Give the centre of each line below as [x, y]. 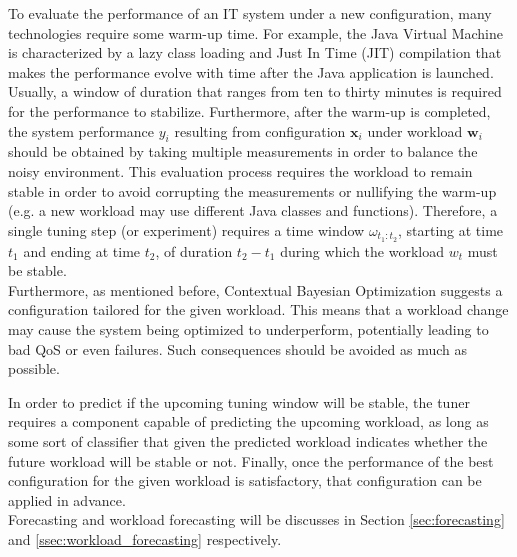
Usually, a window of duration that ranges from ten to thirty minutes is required [255, 91]
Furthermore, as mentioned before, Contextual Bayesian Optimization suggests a [255, 289]
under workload [415, 130]
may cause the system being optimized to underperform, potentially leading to [248, 328]
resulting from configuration [260, 130]
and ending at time [82, 250]
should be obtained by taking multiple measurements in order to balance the [243, 151]
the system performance [81, 130]
